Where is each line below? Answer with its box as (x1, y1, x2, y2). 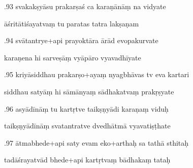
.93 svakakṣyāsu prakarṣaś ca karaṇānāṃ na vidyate (4, 1, 166, 11)
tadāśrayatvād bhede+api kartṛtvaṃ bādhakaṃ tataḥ (4, 154, 171, 165)
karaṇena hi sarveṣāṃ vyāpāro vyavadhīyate (4, 52, 141, 62)
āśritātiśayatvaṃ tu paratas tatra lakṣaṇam (4, 18, 139, 28)
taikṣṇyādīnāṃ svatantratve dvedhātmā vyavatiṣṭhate (4, 120, 171, 131)
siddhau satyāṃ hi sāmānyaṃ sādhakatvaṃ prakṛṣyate (4, 86, 174, 96)
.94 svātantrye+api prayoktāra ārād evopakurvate (4, 35, 158, 46)
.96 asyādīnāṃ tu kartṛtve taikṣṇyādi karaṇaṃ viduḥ (4, 103, 169, 114)
